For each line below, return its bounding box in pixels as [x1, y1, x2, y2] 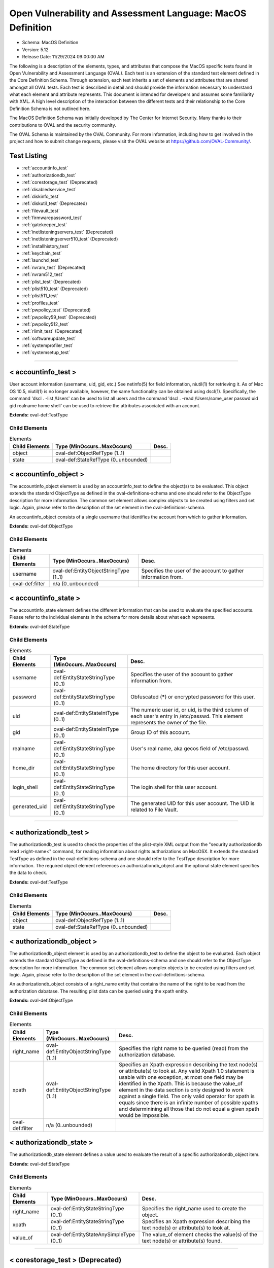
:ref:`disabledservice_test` [22, 186, 77, 192]
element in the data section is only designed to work [119, 1086, 244, 1093]
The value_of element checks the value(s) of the [142, 1231, 257, 1238]
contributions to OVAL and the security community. [9, 122, 116, 128]
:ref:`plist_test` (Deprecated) [22, 278, 81, 285]
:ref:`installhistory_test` [22, 243, 70, 249]
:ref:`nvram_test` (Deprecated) [22, 264, 86, 270]
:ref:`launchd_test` [22, 257, 60, 263]
